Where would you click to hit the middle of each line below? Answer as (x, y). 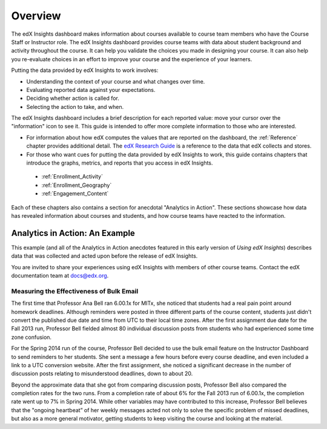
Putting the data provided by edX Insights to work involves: (85, 70)
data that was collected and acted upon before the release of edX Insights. (104, 256)
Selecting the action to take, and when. (75, 106)
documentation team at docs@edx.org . (60, 276)
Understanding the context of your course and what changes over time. (116, 81)
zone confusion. (31, 337)
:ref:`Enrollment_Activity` (72, 177)
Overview (36, 16)
